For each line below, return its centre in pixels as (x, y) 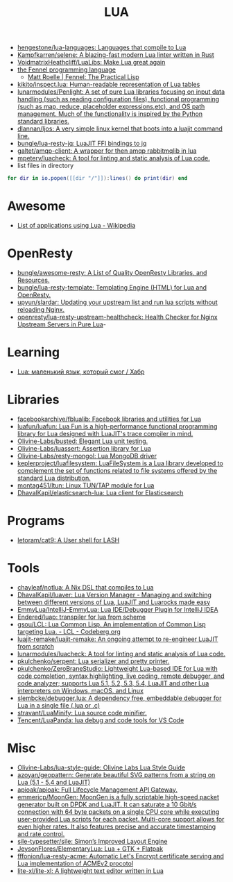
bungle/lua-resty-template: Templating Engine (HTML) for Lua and (112, 287)
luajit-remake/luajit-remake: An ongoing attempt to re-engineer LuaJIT (118, 639)
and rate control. (41, 833)
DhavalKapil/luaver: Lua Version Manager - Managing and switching (114, 594)
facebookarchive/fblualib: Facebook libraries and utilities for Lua (109, 419)
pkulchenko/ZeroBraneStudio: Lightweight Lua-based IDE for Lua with (118, 668)
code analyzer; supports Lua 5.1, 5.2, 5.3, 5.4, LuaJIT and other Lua (113, 683)
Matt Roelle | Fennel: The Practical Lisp (84, 77)
